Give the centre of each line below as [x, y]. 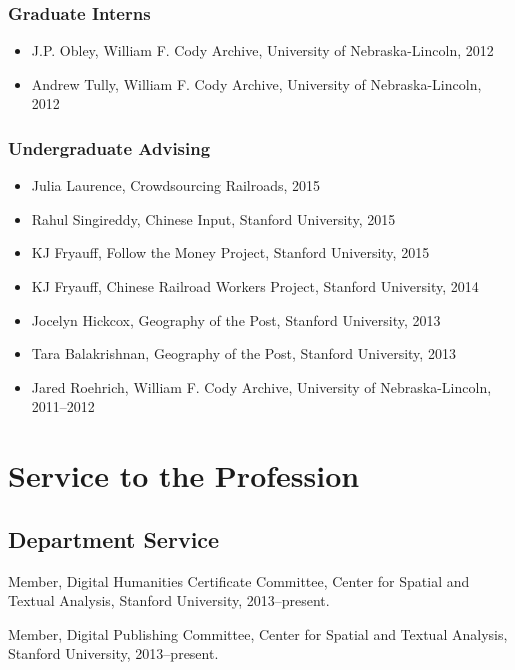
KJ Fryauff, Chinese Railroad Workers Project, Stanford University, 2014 [255, 286]
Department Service [114, 538]
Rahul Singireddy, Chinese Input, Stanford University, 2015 [213, 218]
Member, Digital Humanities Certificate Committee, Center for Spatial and [239, 580]
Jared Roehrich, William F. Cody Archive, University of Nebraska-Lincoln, [261, 386]
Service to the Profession [184, 475]
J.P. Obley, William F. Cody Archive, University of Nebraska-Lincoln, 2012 [262, 50]
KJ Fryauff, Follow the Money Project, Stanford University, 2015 [230, 252]
